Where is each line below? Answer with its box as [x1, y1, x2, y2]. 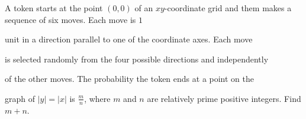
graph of [5, 92, 36, 104]
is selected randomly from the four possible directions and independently [5, 52, 269, 65]
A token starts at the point [5, 2, 103, 14]
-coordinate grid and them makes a [164, 2, 292, 14]
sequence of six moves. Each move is [5, 13, 136, 25]
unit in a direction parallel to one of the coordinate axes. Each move [5, 33, 253, 45]
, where [84, 92, 111, 104]
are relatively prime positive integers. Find [147, 92, 301, 104]
